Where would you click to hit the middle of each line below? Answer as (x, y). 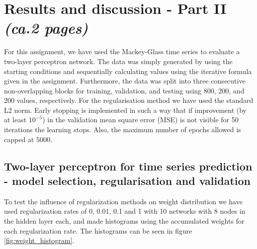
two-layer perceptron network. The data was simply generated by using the (118, 61)
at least (15, 120)
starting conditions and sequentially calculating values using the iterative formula (128, 71)
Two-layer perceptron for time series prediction (128, 166)
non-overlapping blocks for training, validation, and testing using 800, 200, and (124, 90)
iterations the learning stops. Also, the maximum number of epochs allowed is (123, 129)
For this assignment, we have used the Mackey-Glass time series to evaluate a (122, 51)
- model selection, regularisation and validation (127, 181)
